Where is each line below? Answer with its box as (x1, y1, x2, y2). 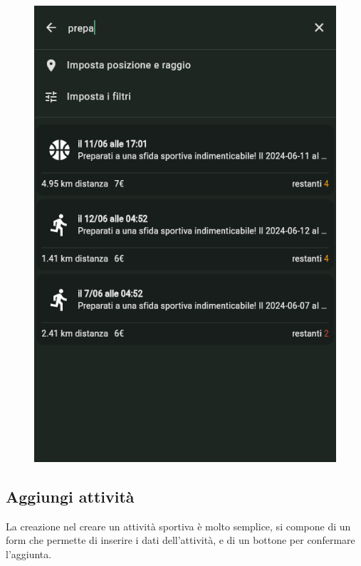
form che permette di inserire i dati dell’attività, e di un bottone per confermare (6, 533, 355, 547)
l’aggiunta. (6, 547, 52, 562)
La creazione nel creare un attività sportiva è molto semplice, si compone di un (6, 518, 351, 533)
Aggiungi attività (6, 486, 135, 508)
